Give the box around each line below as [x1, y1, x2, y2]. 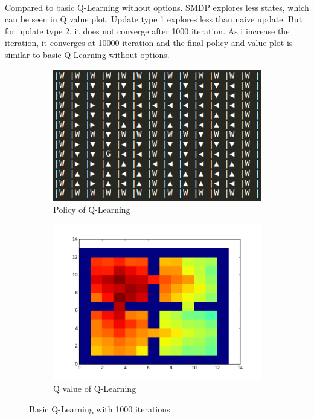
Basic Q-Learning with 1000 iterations [29, 402, 170, 415]
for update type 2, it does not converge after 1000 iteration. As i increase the [5, 24, 290, 37]
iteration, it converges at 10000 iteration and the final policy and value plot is [5, 36, 293, 49]
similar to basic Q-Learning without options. [5, 48, 170, 60]
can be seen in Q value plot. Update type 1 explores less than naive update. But [5, 13, 303, 25]
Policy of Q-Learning [53, 203, 130, 215]
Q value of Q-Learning [53, 382, 136, 394]
